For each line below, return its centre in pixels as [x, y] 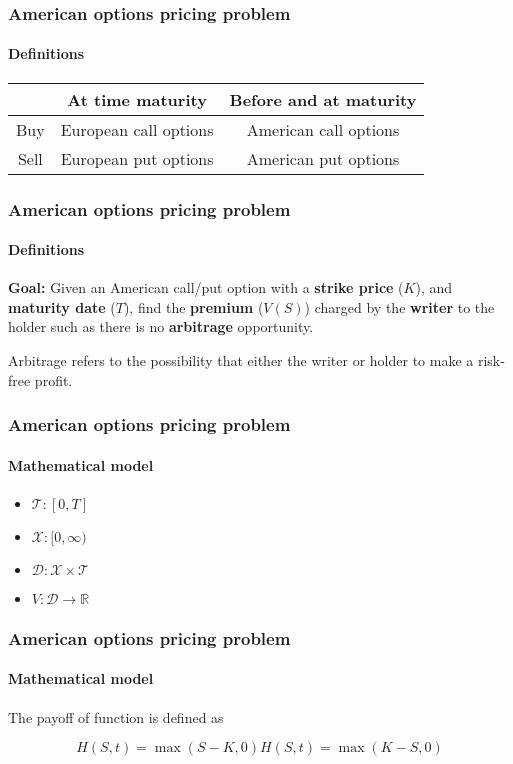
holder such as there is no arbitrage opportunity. [161, 326]
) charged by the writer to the [399, 306]
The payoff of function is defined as [116, 716]
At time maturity [137, 99]
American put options [323, 158]
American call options [323, 129]
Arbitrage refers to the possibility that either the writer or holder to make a [241, 360]
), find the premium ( [193, 306]
